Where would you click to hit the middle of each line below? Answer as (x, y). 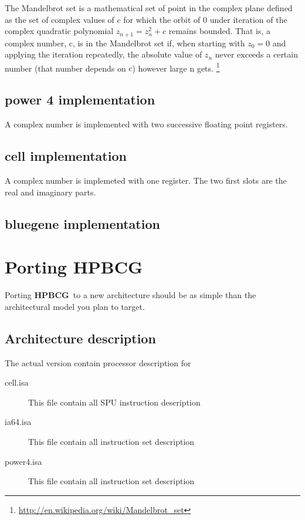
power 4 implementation (80, 99)
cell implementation (66, 156)
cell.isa (17, 382)
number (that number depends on (65, 68)
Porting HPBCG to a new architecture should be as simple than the (131, 295)
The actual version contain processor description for (98, 362)
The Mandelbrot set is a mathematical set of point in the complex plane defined (149, 8)
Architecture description (80, 338)
